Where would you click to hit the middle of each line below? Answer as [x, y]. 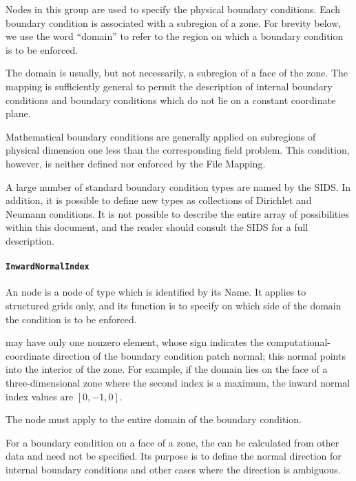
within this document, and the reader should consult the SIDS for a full [157, 227]
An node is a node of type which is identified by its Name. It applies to [156, 292]
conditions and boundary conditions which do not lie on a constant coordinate [171, 100]
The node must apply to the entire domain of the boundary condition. [154, 419]
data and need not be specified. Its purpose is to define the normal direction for [174, 456]
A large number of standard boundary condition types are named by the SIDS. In [178, 186]
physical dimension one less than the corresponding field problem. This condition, [178, 150]
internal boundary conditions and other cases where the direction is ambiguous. [173, 469]
